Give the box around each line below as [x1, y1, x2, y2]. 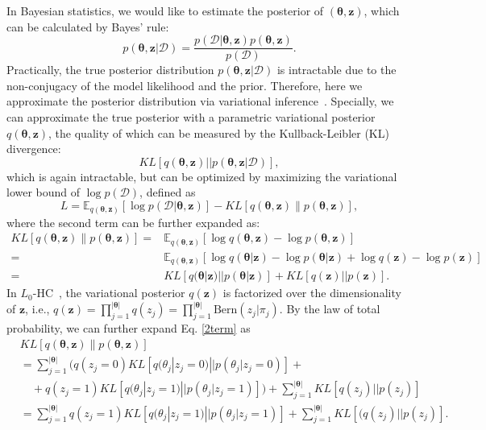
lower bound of [6, 184, 81, 201]
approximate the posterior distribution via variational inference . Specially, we [6, 93, 394, 110]
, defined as [139, 184, 196, 201]
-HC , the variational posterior [32, 284, 185, 301]
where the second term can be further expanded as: [6, 213, 260, 230]
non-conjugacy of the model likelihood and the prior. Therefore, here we [6, 76, 363, 93]
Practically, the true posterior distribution [6, 61, 214, 78]
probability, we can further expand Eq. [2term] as [6, 320, 251, 337]
